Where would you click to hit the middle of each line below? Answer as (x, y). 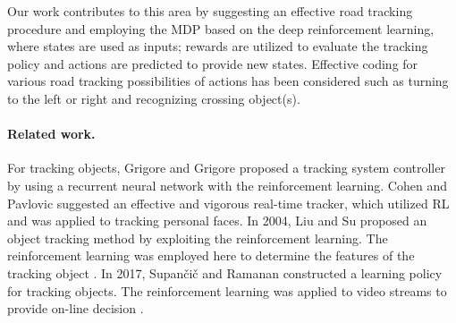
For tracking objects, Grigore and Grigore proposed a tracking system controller (226, 168)
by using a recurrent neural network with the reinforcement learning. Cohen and (227, 185)
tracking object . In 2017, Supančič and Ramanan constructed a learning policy (225, 272)
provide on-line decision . (76, 308)
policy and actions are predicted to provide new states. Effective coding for (213, 63)
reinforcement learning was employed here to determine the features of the (211, 255)
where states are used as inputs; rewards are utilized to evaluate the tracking (218, 46)
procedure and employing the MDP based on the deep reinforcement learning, (221, 28)
